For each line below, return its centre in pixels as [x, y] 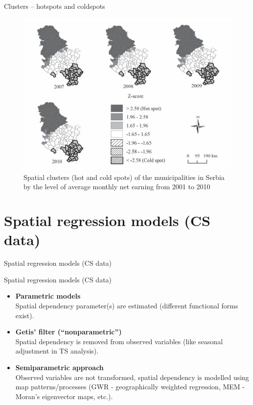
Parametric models [48, 296]
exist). [25, 315]
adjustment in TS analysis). [57, 351]
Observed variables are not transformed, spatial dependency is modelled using [132, 377]
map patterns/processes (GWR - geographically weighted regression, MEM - [130, 387]
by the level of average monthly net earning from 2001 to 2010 [117, 187]
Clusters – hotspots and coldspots [55, 6]
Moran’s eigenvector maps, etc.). [64, 396]
